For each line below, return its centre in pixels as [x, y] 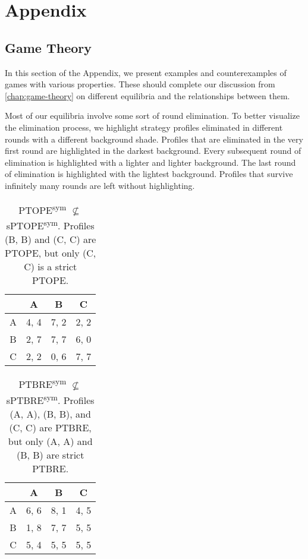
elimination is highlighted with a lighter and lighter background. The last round [150, 162]
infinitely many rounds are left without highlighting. [100, 185]
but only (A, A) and [50, 441]
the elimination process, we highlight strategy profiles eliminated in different [144, 127]
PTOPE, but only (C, [51, 253]
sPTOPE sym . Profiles [50, 225]
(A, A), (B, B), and [50, 413]
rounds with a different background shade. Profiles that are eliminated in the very [154, 139]
